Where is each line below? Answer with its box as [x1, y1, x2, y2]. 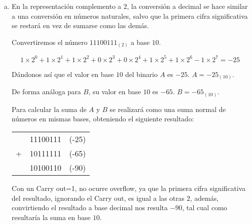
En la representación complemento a [11, 1, 121, 11]
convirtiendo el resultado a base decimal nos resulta [11, 202, 168, 213]
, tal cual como [182, 202, 227, 213]
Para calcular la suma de [11, 104, 87, 114]
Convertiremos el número [11, 37, 88, 47]
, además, [190, 192, 219, 203]
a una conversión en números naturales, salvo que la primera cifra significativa [11, 10, 248, 21]
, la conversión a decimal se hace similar [127, 1, 248, 11]
